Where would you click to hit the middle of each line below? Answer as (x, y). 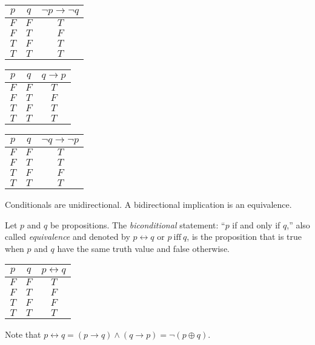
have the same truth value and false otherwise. (143, 248)
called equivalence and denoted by (68, 237)
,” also (298, 224)
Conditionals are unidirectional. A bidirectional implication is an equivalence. (148, 204)
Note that (23, 334)
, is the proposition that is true (244, 237)
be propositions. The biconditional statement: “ (138, 224)
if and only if (256, 224)
